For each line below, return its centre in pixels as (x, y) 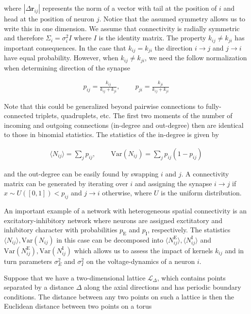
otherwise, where (127, 193)
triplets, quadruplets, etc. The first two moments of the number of (134, 115)
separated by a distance (39, 287)
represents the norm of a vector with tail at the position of (130, 8)
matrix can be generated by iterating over (66, 183)
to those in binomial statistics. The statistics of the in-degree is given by (111, 134)
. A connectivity (205, 174)
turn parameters (28, 261)
